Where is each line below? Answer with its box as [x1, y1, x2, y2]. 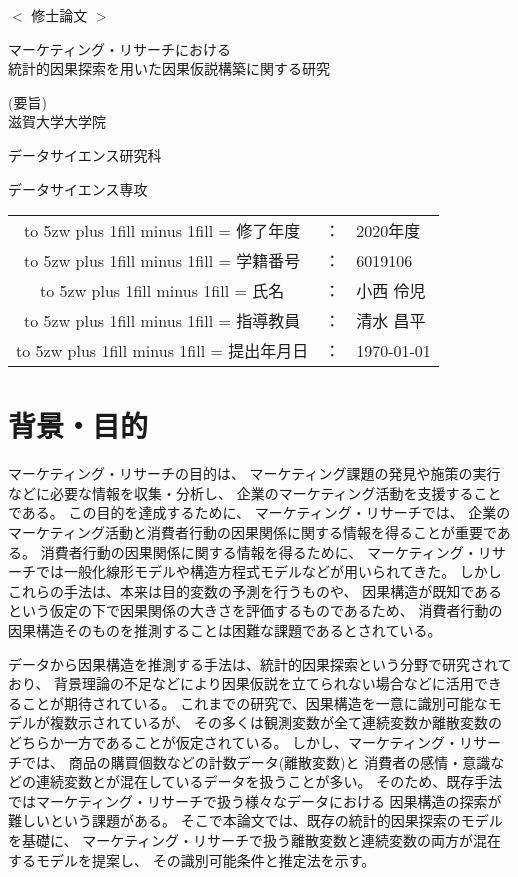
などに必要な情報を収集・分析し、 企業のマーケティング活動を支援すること [8, 482, 502, 503]
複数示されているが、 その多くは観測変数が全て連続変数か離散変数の [49, 712, 502, 733]
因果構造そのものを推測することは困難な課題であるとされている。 [8, 620, 442, 641]
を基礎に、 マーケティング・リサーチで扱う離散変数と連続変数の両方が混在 [8, 829, 502, 850]
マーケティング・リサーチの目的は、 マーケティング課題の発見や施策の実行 [8, 463, 501, 484]
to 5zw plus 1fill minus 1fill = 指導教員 [24, 309, 301, 333]
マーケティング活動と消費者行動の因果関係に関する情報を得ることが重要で [8, 522, 497, 543]
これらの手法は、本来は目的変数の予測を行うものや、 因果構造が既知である [8, 580, 503, 601]
